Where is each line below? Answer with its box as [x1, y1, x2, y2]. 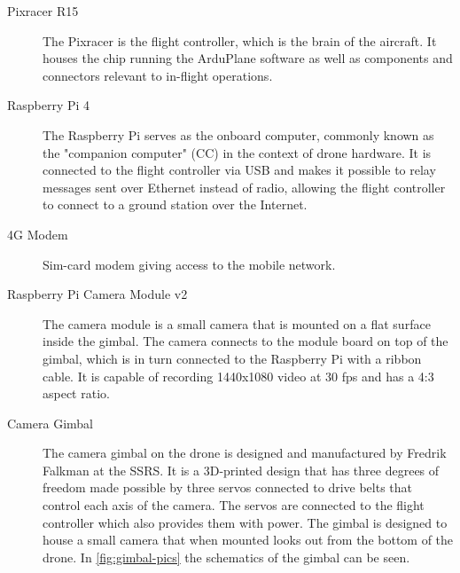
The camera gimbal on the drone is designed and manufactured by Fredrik [43, 443, 447, 462]
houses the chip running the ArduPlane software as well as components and [43, 49, 453, 67]
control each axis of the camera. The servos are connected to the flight [43, 496, 425, 514]
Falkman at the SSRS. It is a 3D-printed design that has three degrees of [43, 460, 440, 479]
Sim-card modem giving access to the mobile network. [43, 255, 336, 273]
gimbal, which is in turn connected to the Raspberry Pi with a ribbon [43, 349, 422, 367]
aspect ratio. [43, 384, 110, 403]
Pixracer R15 [7, 2, 79, 20]
